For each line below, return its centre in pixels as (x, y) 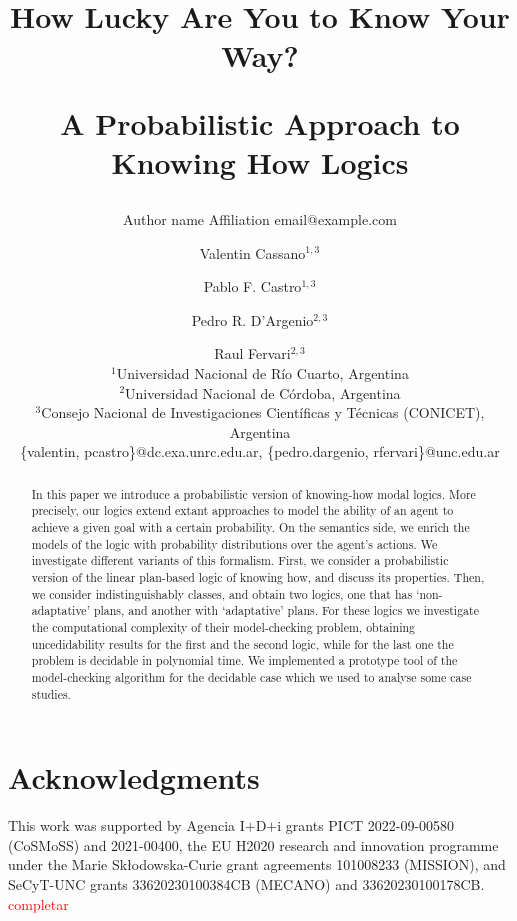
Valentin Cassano (252, 252)
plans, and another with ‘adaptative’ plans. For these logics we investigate (286, 610)
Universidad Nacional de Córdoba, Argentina (263, 392)
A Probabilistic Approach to (260, 122)
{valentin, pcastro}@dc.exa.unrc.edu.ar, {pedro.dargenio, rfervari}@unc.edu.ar (260, 451)
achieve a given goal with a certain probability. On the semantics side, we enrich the (250, 526)
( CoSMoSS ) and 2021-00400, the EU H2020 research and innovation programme (253, 844)
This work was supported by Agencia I (126, 825)
